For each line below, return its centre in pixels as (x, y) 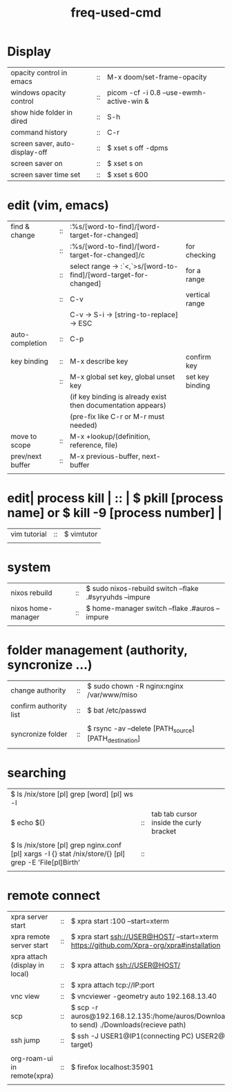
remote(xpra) (32, 1075)
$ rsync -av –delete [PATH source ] (141, 729)
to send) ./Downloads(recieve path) (128, 1024)
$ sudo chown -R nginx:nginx (136, 686)
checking (201, 255)
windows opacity (38, 93)
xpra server (29, 916)
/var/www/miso (113, 695)
